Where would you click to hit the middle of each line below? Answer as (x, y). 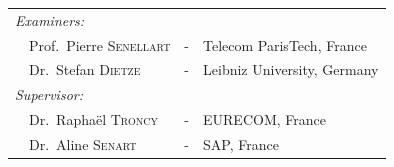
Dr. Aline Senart (82, 143)
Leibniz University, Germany (291, 69)
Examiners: (50, 19)
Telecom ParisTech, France (285, 44)
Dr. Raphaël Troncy (93, 119)
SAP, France (241, 143)
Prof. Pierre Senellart (99, 44)
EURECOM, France (264, 119)
